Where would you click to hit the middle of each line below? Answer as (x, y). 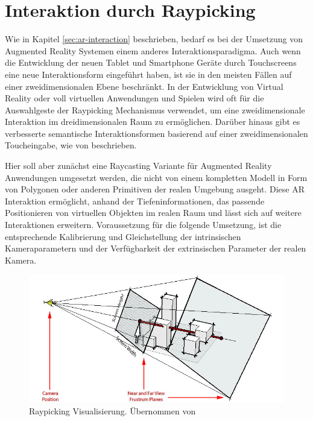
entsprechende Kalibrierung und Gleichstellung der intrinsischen (123, 236)
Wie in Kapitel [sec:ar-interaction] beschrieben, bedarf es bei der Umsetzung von (154, 39)
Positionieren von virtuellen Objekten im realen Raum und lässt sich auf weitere (153, 213)
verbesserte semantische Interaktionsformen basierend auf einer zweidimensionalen (156, 133)
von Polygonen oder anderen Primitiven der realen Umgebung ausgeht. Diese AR (155, 189)
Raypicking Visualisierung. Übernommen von (112, 411)
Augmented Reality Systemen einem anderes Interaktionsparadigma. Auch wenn (153, 50)
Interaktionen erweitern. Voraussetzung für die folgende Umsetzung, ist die (143, 225)
